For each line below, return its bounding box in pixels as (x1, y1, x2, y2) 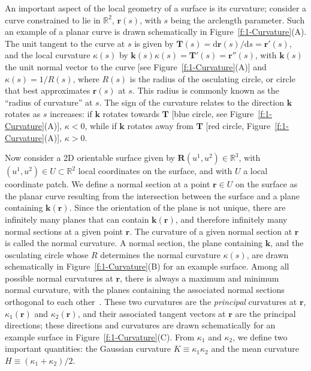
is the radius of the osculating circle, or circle (129, 72, 295, 85)
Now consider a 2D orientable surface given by (5, 151, 175, 164)
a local (243, 164, 268, 177)
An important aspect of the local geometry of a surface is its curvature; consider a (5, 2, 307, 14)
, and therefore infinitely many (175, 213, 288, 225)
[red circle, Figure (206, 119, 271, 131)
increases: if (50, 107, 92, 120)
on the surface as (235, 178, 298, 190)
